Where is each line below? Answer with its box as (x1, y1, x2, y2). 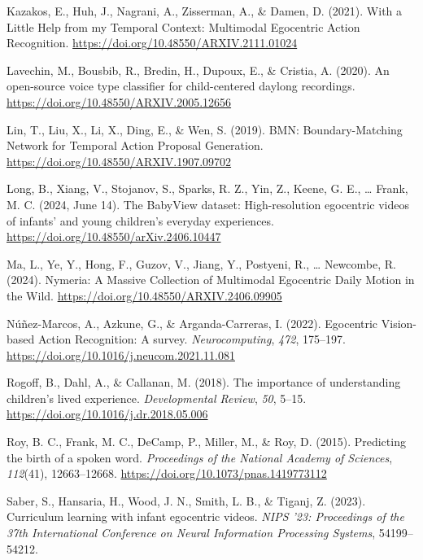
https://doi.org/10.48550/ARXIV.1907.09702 (7, 152, 232, 169)
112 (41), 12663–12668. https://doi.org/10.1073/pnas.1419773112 (7, 465, 327, 482)
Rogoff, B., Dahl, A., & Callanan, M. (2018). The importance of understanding (7, 374, 401, 391)
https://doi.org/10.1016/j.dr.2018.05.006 (7, 405, 208, 422)
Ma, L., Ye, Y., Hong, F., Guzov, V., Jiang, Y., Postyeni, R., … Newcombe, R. (7, 255, 396, 272)
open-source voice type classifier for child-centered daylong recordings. (7, 77, 355, 94)
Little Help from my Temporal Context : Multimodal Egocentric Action (7, 18, 360, 35)
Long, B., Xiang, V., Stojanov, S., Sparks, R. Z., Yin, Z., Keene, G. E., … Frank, (7, 180, 408, 197)
